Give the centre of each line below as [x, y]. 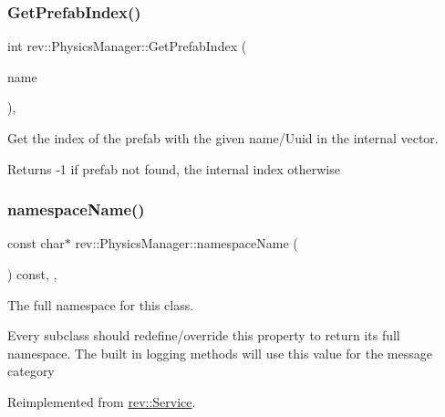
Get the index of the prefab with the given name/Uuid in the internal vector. [223, 138]
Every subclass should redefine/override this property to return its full [204, 335]
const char [36, 243]
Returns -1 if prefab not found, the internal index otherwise [174, 168]
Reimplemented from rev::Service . [102, 401]
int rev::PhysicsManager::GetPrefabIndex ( [127, 46]
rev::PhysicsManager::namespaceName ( [186, 243]
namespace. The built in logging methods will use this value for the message [220, 353]
